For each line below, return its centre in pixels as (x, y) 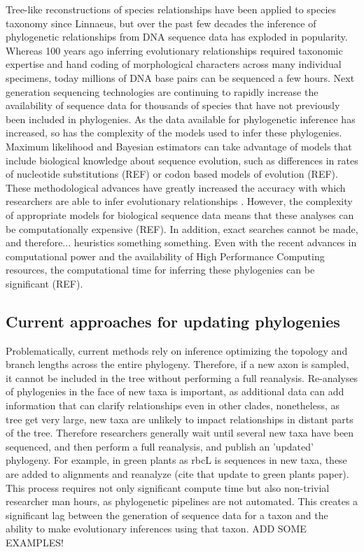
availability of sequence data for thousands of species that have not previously (173, 105)
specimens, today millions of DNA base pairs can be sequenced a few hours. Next (180, 77)
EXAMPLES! (35, 542)
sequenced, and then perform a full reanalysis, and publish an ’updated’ (160, 446)
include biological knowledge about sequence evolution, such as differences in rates (182, 160)
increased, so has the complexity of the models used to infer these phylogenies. (174, 133)
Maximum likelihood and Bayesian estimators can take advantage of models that (179, 146)
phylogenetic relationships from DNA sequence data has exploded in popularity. (177, 37)
